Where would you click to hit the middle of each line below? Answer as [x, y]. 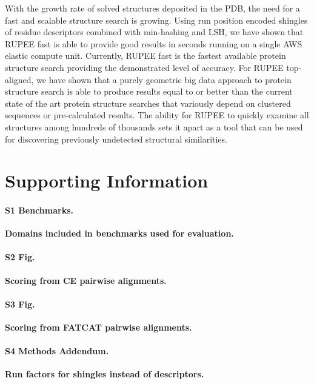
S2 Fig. [20, 257]
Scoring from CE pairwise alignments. [86, 280]
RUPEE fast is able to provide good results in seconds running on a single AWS [154, 43]
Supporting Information [107, 180]
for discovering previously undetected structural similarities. [116, 139]
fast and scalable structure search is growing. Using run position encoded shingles [156, 20]
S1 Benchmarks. [39, 210]
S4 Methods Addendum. [57, 351]
